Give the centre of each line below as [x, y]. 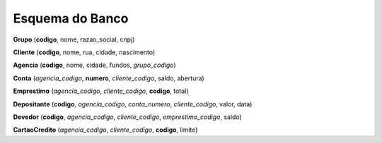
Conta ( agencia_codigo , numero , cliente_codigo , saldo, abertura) [109, 78]
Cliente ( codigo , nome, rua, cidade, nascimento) [84, 52]
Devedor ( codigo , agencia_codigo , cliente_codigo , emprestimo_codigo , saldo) [127, 117]
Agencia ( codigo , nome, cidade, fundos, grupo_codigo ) [94, 65]
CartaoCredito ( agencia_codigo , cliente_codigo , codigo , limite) [105, 130]
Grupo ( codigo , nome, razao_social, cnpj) [74, 39]
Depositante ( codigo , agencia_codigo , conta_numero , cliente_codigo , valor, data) [133, 104]
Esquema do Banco [71, 18]
